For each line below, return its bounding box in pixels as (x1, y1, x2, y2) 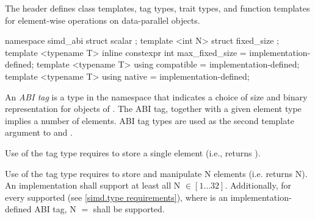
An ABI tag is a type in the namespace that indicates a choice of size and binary (5, 90, 308, 103)
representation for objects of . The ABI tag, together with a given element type (5, 102, 302, 115)
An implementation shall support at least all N (5, 179, 181, 192)
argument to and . (5, 126, 73, 139)
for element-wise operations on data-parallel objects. (5, 13, 200, 26)
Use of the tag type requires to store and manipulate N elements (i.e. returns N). (5, 167, 308, 179)
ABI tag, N (34, 203, 76, 215)
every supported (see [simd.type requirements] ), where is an (5, 190, 228, 203)
